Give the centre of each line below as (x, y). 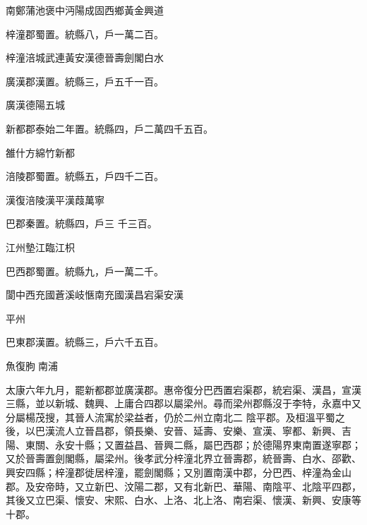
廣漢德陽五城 (35, 105)
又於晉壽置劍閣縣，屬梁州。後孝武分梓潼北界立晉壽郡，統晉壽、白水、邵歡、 (183, 458)
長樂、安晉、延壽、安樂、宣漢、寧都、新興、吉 (242, 431)
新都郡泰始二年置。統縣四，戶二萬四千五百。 (109, 128)
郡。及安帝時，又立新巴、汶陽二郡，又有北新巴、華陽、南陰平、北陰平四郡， (183, 486)
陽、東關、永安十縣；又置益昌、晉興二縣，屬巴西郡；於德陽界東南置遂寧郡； (183, 444)
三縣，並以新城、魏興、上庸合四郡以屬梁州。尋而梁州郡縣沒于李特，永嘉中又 (183, 403)
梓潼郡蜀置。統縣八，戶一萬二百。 (85, 34)
